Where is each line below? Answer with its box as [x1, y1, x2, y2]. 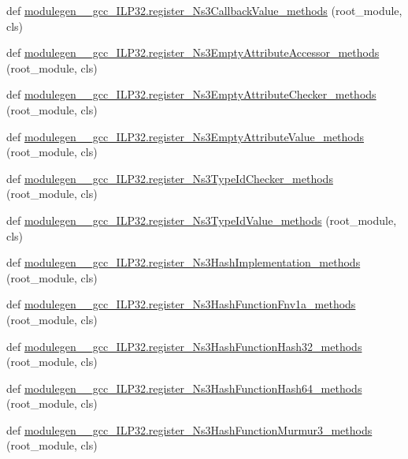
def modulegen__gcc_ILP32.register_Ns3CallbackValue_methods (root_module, [6, 2, 402, 18]
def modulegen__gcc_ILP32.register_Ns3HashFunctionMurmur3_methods [6, 421, 373, 438]
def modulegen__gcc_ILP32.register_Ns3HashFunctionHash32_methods [6, 338, 362, 354]
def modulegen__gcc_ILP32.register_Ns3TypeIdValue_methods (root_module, [6, 211, 397, 228]
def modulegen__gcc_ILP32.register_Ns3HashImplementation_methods [6, 254, 361, 271]
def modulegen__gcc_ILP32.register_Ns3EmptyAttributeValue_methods [6, 128, 365, 144]
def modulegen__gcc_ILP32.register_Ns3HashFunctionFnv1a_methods [6, 296, 356, 312]
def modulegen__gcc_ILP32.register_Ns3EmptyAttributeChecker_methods [6, 86, 376, 103]
